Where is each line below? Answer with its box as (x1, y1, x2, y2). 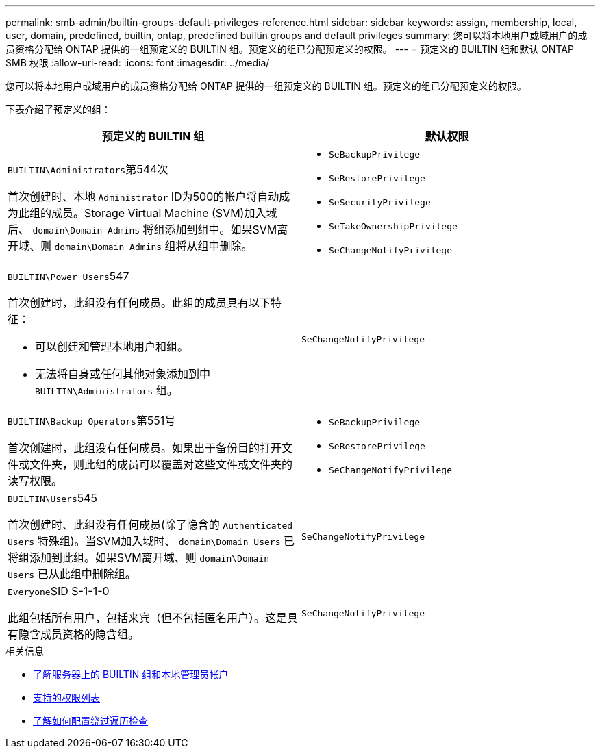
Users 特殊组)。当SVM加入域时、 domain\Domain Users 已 (8, 534, 295, 548)
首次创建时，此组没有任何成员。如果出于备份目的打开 (8, 441, 282, 455)
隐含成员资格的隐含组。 (18, 627, 140, 641)
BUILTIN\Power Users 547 (8, 269, 129, 283)
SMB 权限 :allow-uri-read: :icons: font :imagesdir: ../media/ (5, 57, 270, 68)
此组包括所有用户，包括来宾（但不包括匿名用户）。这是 (8, 611, 288, 625)
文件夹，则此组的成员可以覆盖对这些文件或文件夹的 (29, 457, 293, 471)
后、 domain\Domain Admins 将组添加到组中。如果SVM (8, 222, 277, 236)
